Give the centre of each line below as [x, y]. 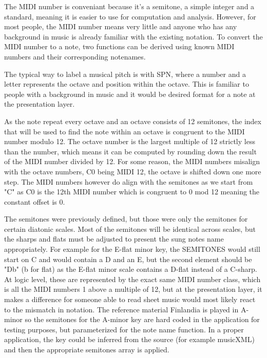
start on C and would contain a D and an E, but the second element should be [128, 259]
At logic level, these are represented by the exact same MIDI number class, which [132, 279]
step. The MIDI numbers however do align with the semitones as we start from [129, 181]
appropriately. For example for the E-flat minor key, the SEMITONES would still [132, 249]
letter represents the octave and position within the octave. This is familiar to [127, 84]
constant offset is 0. [35, 201]
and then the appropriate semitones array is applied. [87, 349]
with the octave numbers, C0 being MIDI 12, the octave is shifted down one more [133, 171]
